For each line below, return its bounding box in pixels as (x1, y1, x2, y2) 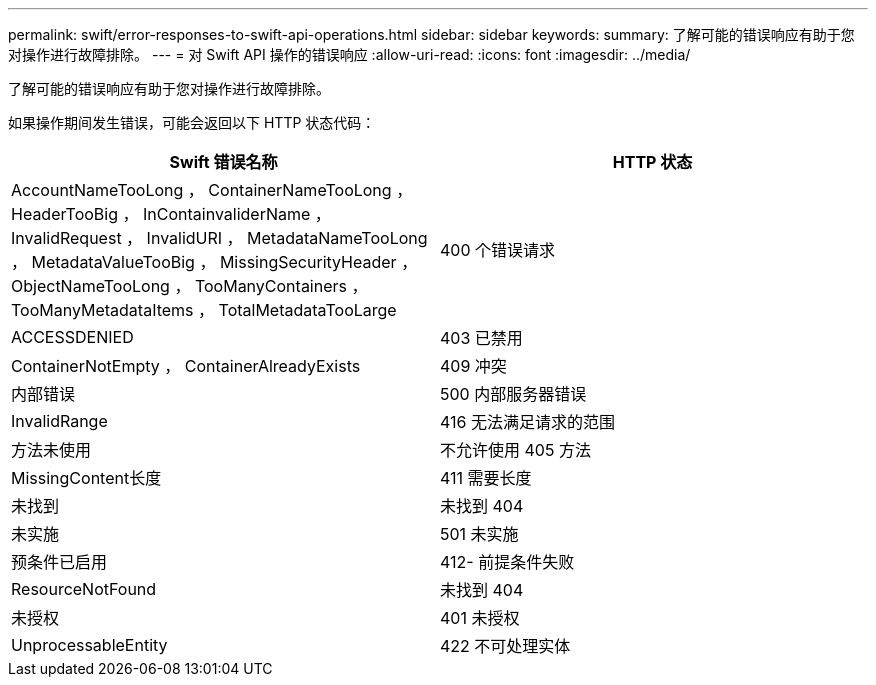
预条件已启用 (11, 552, 108, 572)
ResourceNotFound (11, 579, 157, 599)
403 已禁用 (440, 328, 523, 348)
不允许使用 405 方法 (440, 440, 591, 460)
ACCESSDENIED (11, 327, 134, 347)
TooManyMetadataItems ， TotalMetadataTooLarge (11, 300, 397, 320)
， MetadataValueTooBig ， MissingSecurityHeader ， (11, 252, 418, 272)
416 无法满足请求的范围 (440, 412, 615, 432)
